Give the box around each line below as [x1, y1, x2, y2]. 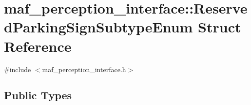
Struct [198, 17, 241, 37]
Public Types [4, 88, 72, 103]
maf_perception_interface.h [42, 64, 126, 74]
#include [4, 64, 31, 74]
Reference [4, 36, 72, 56]
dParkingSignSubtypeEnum [4, 17, 193, 37]
